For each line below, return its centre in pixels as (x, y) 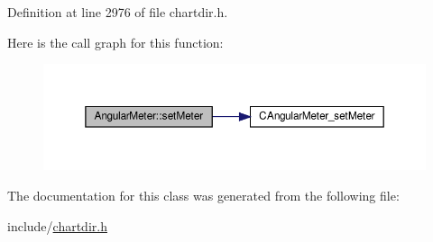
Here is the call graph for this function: (115, 42)
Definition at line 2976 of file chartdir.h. (118, 12)
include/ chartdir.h (57, 225)
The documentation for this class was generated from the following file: (203, 195)
